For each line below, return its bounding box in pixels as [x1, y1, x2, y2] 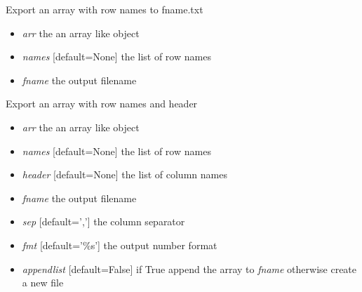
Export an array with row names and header [6, 96, 198, 111]
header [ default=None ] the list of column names [22, 167, 227, 182]
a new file [22, 275, 64, 290]
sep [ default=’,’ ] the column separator [22, 214, 185, 229]
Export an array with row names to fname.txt [6, 2, 203, 16]
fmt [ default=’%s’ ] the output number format [22, 237, 217, 252]
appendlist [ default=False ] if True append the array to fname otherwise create [22, 261, 357, 276]
